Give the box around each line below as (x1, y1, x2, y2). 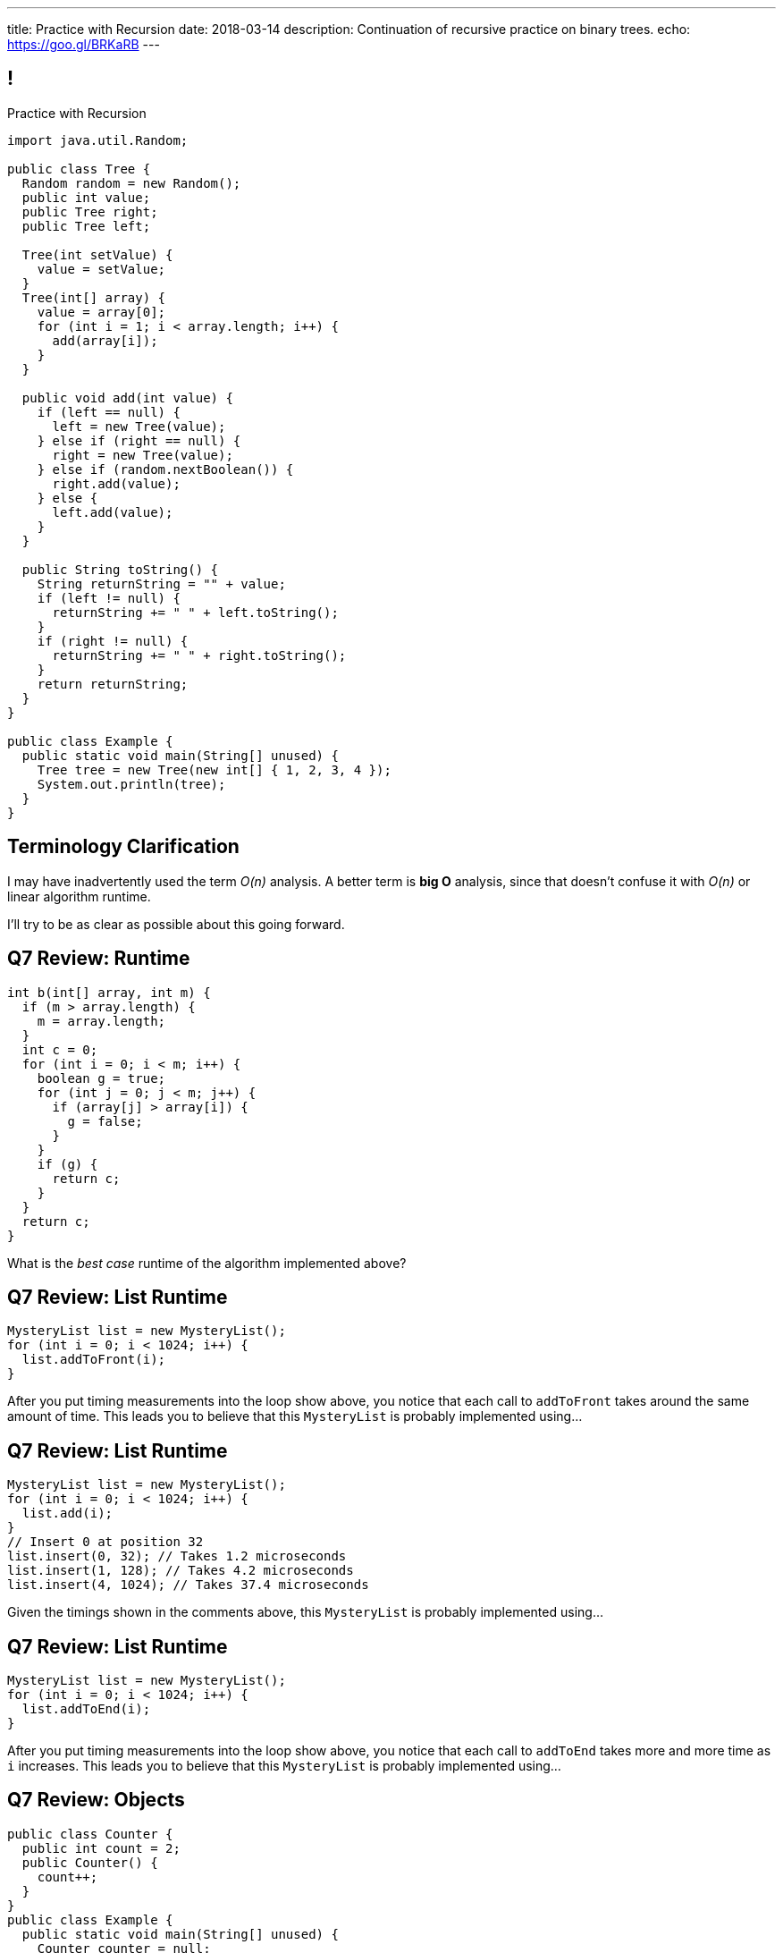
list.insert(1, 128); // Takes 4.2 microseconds (7, 1563, 354, 1578)
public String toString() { (21, 562, 219, 577)
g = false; (67, 1113, 143, 1129)
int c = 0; (21, 1042, 98, 1057)
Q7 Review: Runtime (7, 947, 190, 970)
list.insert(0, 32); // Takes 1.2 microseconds (7, 1549, 347, 1564)
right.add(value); (52, 476, 181, 491)
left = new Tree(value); (52, 418, 226, 434)
